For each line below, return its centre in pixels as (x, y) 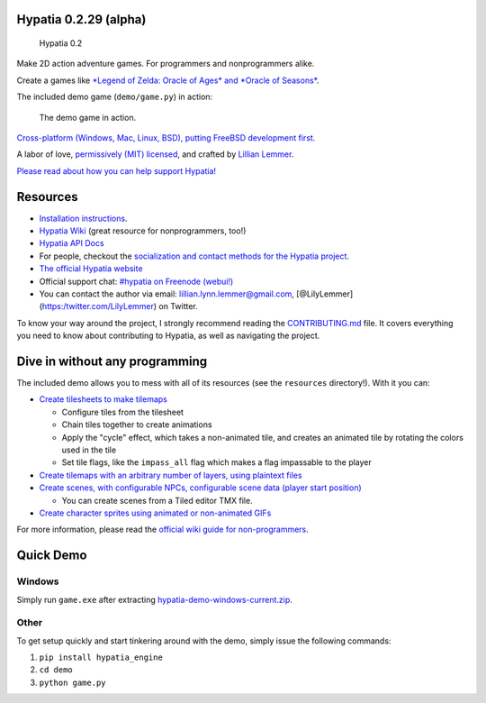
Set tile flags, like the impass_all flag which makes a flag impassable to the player (217, 462)
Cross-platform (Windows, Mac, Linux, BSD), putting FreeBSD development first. (166, 137)
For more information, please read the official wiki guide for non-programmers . (163, 530)
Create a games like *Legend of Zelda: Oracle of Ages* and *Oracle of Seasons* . (168, 80)
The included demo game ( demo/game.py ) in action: (115, 97)
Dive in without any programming (112, 361)
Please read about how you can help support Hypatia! (116, 170)
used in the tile (89, 450)
